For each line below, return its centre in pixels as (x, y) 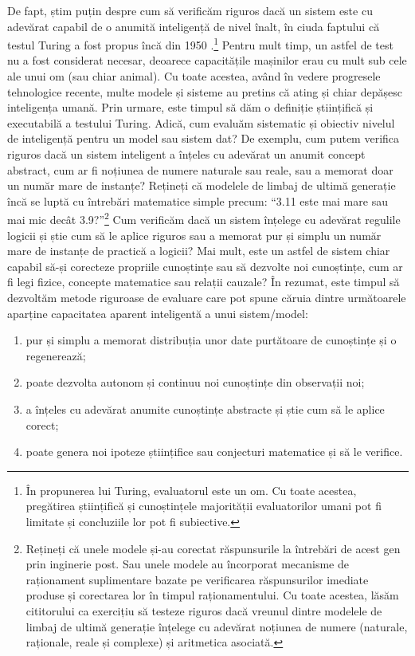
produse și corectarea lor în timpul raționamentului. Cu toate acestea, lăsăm (212, 595)
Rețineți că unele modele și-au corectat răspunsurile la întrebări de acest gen (213, 548)
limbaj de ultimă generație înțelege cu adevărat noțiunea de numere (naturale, (217, 626)
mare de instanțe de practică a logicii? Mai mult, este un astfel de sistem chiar (199, 251)
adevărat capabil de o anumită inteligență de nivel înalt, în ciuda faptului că (194, 26)
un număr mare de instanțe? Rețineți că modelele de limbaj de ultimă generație (202, 185)
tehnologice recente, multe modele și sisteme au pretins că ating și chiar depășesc (205, 91)
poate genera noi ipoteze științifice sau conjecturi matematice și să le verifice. (214, 452)
